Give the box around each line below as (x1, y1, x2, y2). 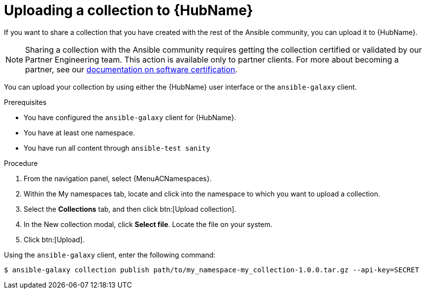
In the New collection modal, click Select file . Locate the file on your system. (24, 220, 272, 228)
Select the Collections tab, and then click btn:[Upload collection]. (24, 204, 236, 213)
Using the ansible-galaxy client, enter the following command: (4, 250, 216, 259)
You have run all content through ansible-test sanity (24, 143, 210, 152)
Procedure (4, 159, 38, 167)
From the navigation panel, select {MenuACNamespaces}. (24, 174, 212, 183)
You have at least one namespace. (24, 128, 135, 137)
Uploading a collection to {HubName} (4, 2, 253, 19)
